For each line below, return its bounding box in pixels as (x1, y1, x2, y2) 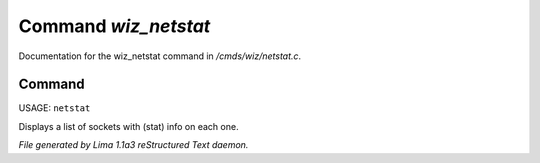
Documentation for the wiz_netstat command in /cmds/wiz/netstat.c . (18, 50, 302, 62)
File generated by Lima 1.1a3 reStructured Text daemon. (18, 139, 249, 151)
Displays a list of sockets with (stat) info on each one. (18, 120, 239, 132)
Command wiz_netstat (18, 15, 211, 37)
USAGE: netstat (18, 102, 91, 114)
